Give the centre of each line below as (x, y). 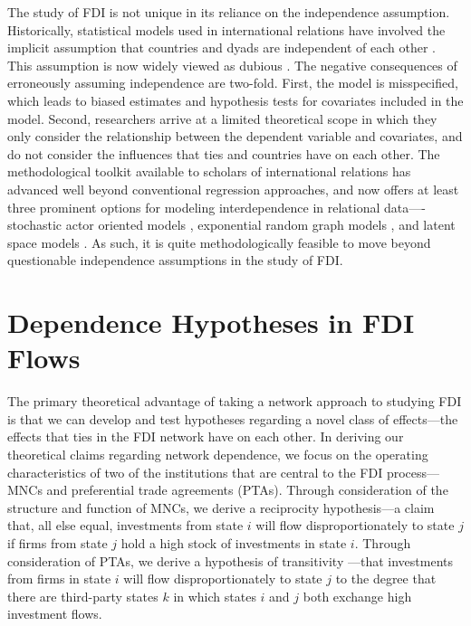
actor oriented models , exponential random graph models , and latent (260, 225)
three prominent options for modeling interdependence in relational (194, 207)
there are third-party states (83, 596)
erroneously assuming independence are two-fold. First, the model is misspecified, (233, 83)
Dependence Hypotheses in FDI (211, 322)
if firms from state (58, 542)
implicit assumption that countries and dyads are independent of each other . (221, 47)
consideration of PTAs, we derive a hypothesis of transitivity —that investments (231, 560)
